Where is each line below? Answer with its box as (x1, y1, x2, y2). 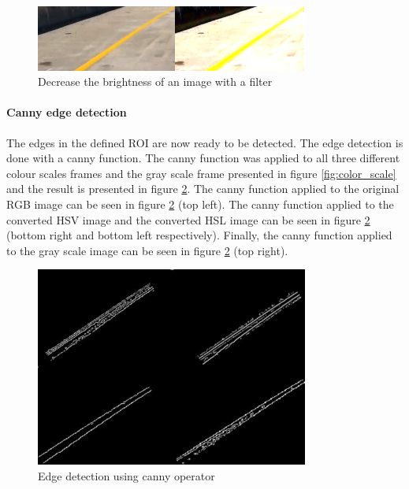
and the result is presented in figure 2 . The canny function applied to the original (6, 180, 400, 197)
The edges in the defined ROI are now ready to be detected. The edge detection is (6, 134, 403, 150)
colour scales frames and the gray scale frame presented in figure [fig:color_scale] (6, 165, 396, 181)
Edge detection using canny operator (38, 468, 215, 484)
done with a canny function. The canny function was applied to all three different (6, 150, 400, 166)
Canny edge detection (6, 104, 127, 120)
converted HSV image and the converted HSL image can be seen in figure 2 (6, 211, 370, 228)
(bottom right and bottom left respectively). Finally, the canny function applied (6, 227, 392, 243)
